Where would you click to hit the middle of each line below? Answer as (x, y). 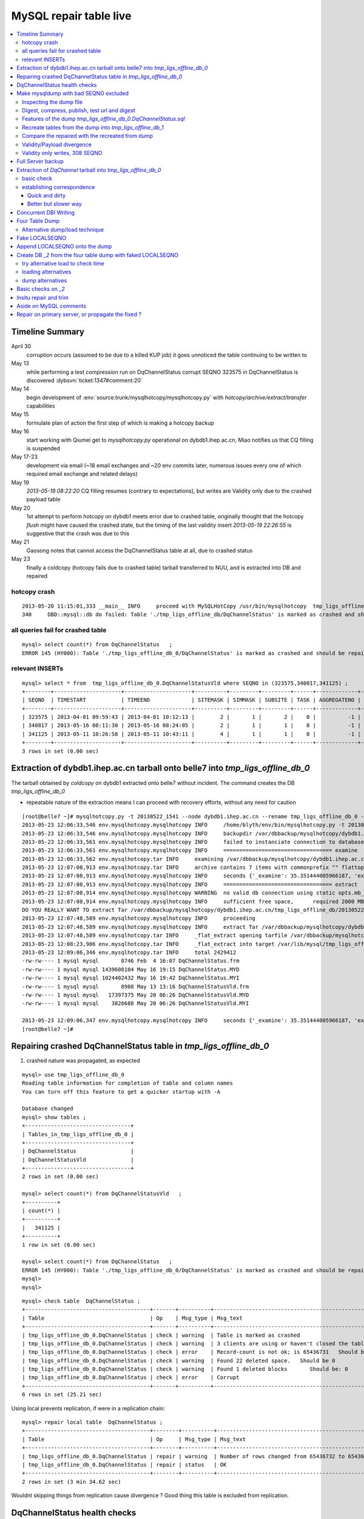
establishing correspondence (59, 187)
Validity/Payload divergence (57, 144)
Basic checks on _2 (41, 289)
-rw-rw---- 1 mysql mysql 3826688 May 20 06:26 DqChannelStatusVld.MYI (136, 1003)
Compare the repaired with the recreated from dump (88, 136)
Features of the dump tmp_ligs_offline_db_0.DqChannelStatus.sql (103, 119)
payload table (43, 499)
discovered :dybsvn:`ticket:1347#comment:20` (84, 380)
